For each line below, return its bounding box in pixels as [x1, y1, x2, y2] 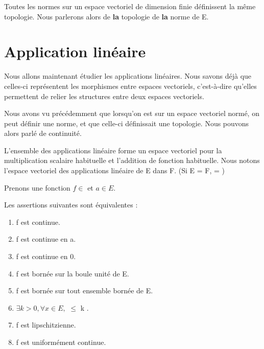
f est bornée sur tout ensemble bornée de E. [16, 285, 153, 296]
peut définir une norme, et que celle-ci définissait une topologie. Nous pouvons [4, 118, 249, 128]
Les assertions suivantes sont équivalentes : [4, 199, 138, 210]
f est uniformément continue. [16, 337, 106, 347]
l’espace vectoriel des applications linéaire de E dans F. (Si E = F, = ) [4, 165, 225, 176]
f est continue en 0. [16, 251, 76, 262]
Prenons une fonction [4, 182, 70, 193]
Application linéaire [4, 41, 146, 62]
